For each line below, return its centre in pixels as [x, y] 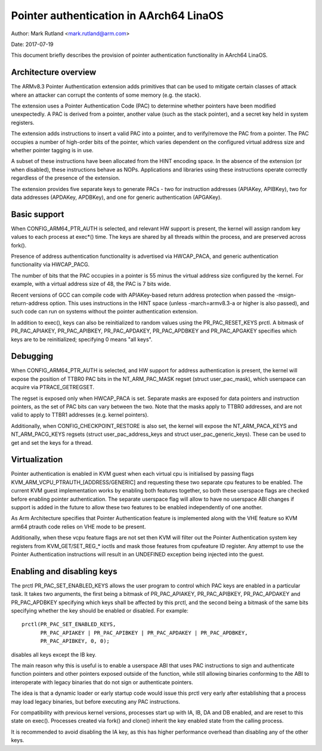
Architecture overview [54, 73]
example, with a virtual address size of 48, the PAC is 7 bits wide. [91, 284]
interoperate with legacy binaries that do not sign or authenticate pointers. [102, 682]
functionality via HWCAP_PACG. [50, 264]
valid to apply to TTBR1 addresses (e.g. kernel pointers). [80, 415]
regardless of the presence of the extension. [66, 178]
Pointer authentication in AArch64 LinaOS [117, 16]
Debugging [32, 356]
